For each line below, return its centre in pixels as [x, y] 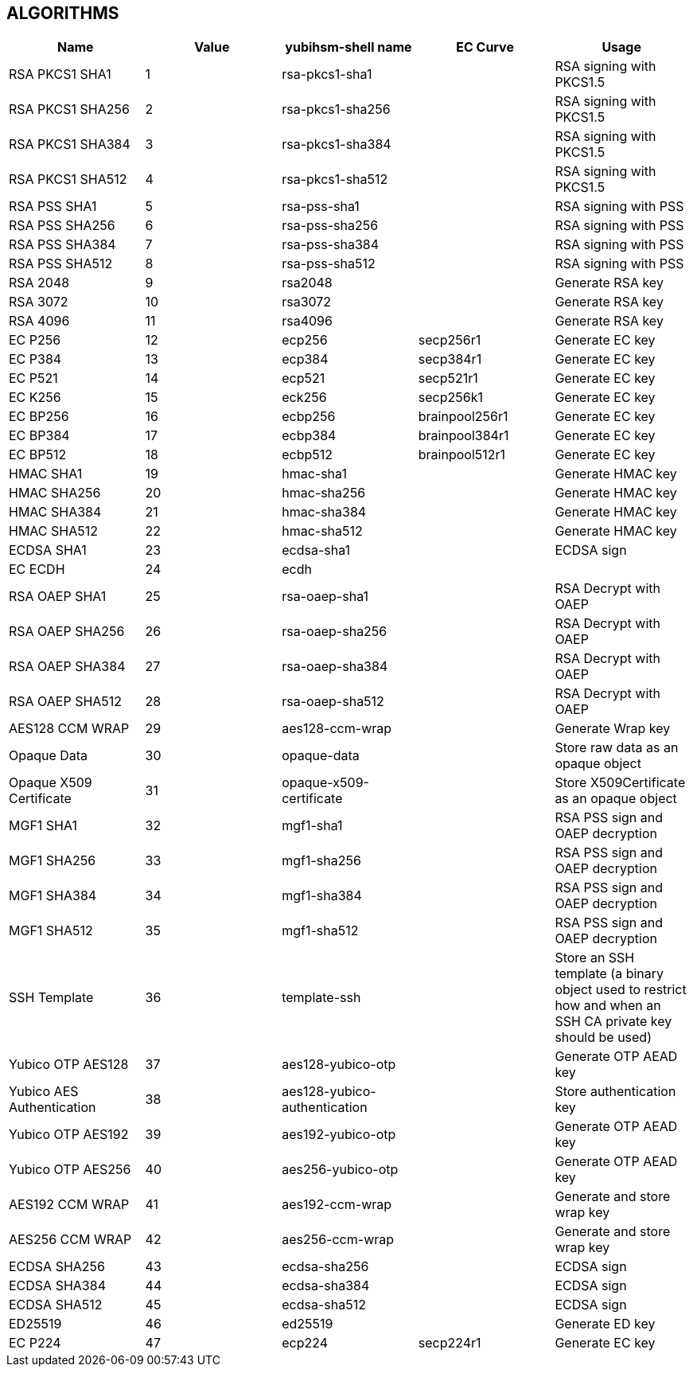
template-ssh [321, 998]
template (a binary [609, 974]
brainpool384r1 [463, 436]
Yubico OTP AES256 [70, 1170]
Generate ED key [605, 1324]
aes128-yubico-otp [339, 1065]
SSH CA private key [613, 1022]
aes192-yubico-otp [339, 1135]
